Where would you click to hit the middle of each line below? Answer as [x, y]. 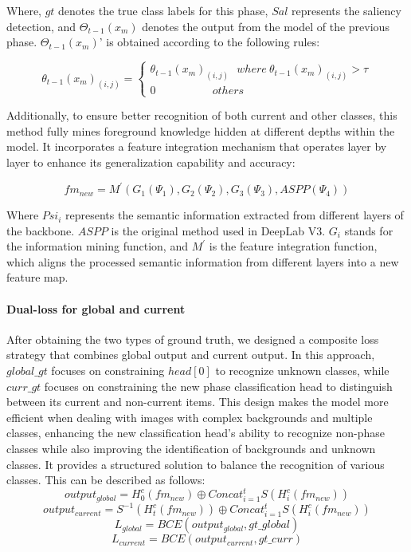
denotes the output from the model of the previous [266, 26]
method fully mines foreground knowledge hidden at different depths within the [201, 130]
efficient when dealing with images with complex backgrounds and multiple [190, 417]
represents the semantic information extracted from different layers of [235, 215]
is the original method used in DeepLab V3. [218, 230]
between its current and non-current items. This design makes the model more [198, 402]
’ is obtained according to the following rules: [209, 42]
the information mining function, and [97, 246]
